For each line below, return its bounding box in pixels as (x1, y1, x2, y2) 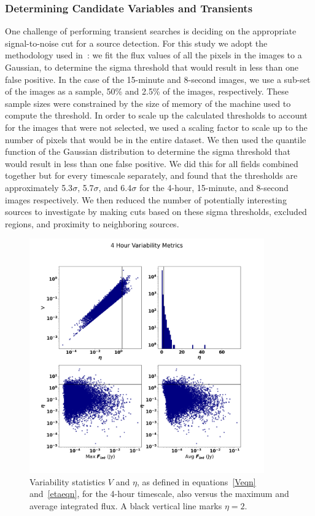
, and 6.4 (98, 181, 132, 193)
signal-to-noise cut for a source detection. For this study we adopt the (5, 36, 268, 49)
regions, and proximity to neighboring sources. (5, 217, 179, 230)
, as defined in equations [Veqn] (136, 475, 256, 488)
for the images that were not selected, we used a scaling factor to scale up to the (5, 120, 308, 133)
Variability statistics (29, 475, 106, 488)
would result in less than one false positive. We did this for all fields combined (5, 157, 298, 170)
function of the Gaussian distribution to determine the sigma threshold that (5, 145, 290, 158)
